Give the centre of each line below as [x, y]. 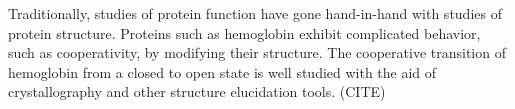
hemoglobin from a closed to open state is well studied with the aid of [222, 71]
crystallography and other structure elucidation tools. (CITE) [197, 91]
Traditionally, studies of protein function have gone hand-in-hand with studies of [255, 13]
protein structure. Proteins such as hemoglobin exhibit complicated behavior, [244, 32]
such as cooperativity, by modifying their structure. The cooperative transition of [257, 52]
